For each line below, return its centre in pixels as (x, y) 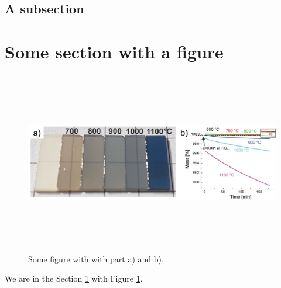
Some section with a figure (114, 51)
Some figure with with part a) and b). (96, 258)
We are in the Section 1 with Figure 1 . (74, 278)
